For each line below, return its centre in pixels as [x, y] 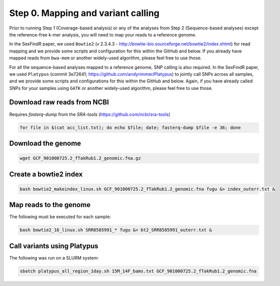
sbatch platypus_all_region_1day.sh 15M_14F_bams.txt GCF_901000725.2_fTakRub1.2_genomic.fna [138, 271]
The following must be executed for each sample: [60, 217]
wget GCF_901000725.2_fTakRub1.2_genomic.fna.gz [80, 158]
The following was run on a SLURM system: [54, 258]
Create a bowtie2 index [46, 174]
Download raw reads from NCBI [59, 102]
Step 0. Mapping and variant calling [84, 13]
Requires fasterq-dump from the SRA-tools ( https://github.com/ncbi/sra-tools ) [90, 114]
